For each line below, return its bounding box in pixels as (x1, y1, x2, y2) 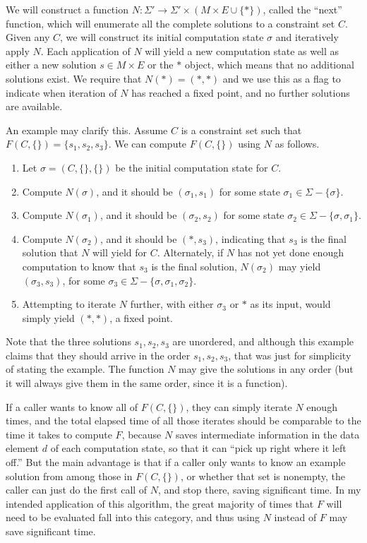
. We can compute (108, 136, 187, 151)
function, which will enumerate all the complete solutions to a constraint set (6, 16, 335, 30)
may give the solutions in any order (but (179, 362, 354, 376)
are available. (6, 99, 63, 114)
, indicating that (215, 231, 286, 246)
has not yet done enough (237, 245, 344, 260)
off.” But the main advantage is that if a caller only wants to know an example (6, 455, 346, 470)
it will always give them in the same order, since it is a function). (6, 376, 288, 390)
